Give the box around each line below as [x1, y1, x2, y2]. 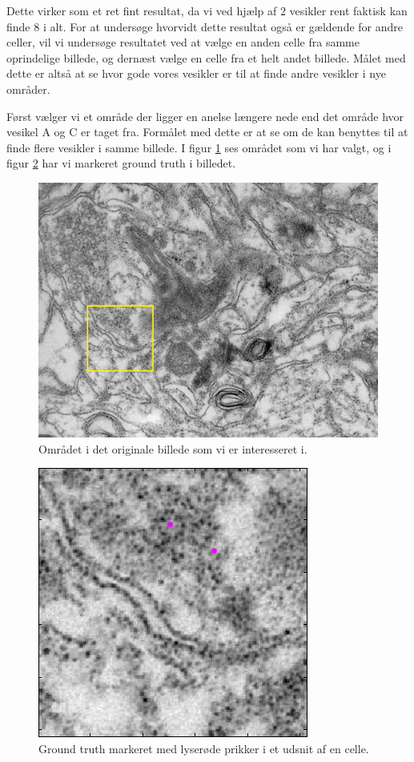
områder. [6, 80, 50, 97]
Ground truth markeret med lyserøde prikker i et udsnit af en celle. [38, 740, 369, 756]
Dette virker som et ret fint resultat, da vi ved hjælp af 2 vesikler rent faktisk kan [6, 2, 408, 18]
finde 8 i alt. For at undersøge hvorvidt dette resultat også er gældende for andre [6, 18, 403, 34]
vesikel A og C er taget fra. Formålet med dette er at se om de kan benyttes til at [6, 123, 408, 140]
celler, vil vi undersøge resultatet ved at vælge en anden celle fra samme [6, 34, 360, 50]
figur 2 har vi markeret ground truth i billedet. [6, 155, 236, 171]
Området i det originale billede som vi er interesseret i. [38, 440, 307, 457]
